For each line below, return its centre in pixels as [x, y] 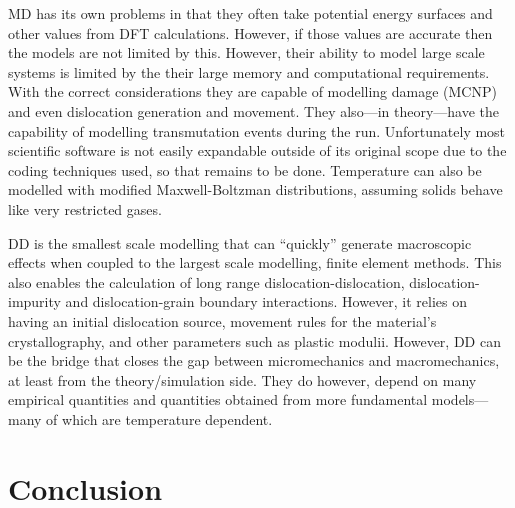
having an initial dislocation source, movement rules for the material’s [222, 320]
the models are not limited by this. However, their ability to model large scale [246, 52]
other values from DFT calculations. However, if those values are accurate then [250, 32]
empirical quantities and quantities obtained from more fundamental [218, 399]
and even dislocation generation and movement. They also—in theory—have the [254, 110]
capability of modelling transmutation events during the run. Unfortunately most [257, 130]
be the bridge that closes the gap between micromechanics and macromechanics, [254, 360]
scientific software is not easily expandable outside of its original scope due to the [257, 150]
